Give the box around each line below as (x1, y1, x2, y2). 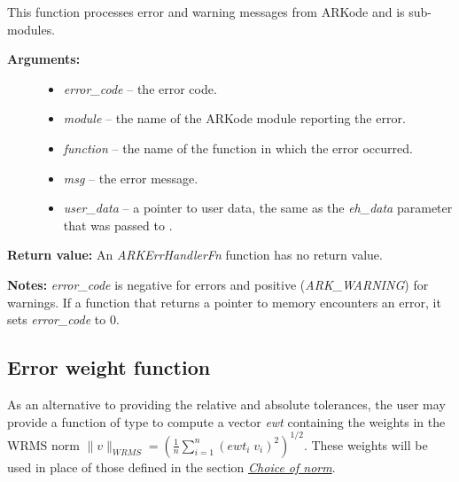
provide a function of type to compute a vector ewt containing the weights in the (7, 412, 446, 431)
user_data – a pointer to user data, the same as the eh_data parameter (63, 198, 453, 217)
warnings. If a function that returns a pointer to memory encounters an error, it (7, 292, 441, 311)
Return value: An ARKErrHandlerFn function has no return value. (7, 245, 383, 264)
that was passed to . (63, 215, 173, 234)
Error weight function (7, 354, 211, 381)
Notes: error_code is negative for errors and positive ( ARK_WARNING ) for (7, 275, 429, 293)
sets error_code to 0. (7, 310, 120, 329)
